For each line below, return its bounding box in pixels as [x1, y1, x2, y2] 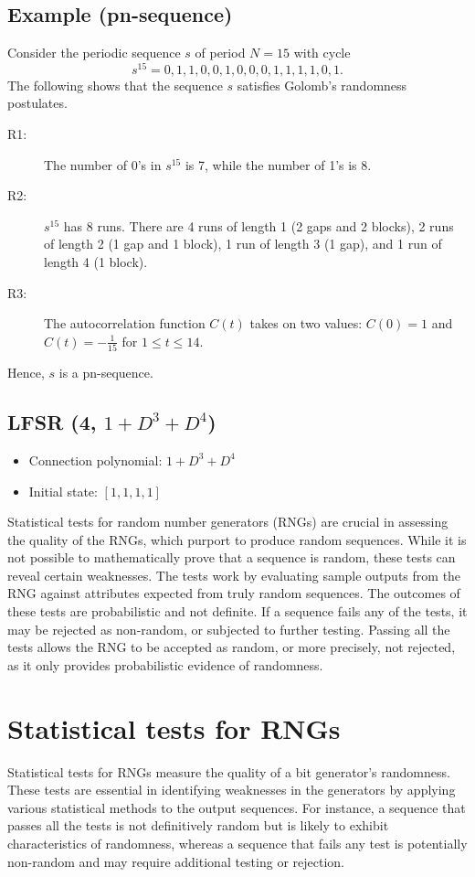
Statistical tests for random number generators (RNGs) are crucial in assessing [7, 512, 449, 531]
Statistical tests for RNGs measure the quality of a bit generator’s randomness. [7, 762, 450, 781]
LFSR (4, [7, 408, 97, 436]
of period [195, 43, 246, 62]
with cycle [293, 43, 351, 62]
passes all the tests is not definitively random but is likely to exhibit [7, 816, 389, 835]
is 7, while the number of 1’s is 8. [185, 155, 372, 174]
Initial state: [28, 481, 98, 500]
